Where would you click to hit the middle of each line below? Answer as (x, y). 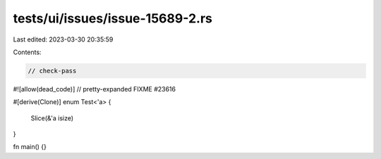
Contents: (27, 52)
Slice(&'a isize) (52, 118)
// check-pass (52, 71)
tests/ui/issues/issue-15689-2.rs (113, 18)
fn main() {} (30, 147)
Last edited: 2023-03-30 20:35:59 (63, 39)
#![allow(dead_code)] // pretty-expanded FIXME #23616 (95, 89)
